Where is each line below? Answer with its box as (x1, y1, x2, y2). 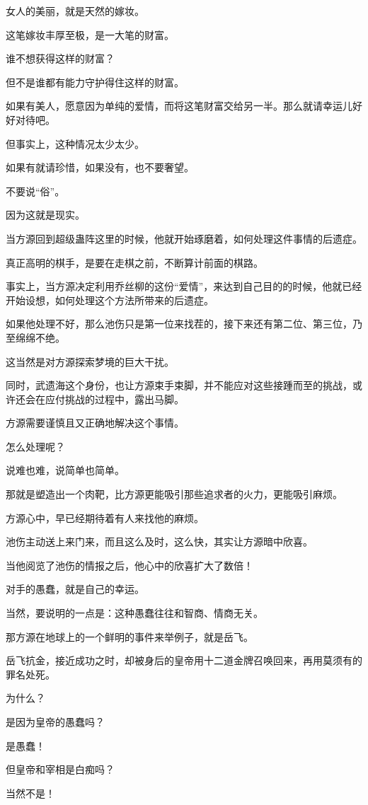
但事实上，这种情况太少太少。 (6, 136, 144, 151)
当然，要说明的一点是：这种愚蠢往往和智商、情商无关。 (6, 606, 263, 620)
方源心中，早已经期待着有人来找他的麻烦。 (6, 510, 204, 525)
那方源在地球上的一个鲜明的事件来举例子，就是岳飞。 (6, 629, 253, 644)
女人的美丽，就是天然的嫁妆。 (6, 4, 144, 18)
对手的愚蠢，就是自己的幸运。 (6, 581, 144, 596)
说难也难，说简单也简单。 (6, 463, 125, 477)
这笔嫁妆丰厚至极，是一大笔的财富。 (6, 27, 174, 42)
